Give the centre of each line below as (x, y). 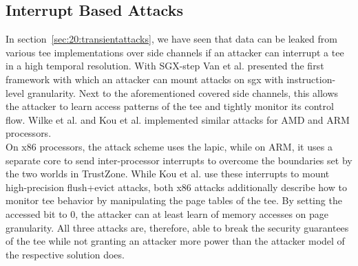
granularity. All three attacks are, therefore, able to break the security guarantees (177, 227)
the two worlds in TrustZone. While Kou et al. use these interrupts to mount (168, 174)
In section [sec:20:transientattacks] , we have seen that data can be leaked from (171, 39)
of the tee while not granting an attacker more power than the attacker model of (175, 241)
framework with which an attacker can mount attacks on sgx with (145, 79)
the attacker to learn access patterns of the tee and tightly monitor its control (170, 106)
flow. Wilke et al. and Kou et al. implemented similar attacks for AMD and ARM (178, 119)
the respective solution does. (65, 254)
